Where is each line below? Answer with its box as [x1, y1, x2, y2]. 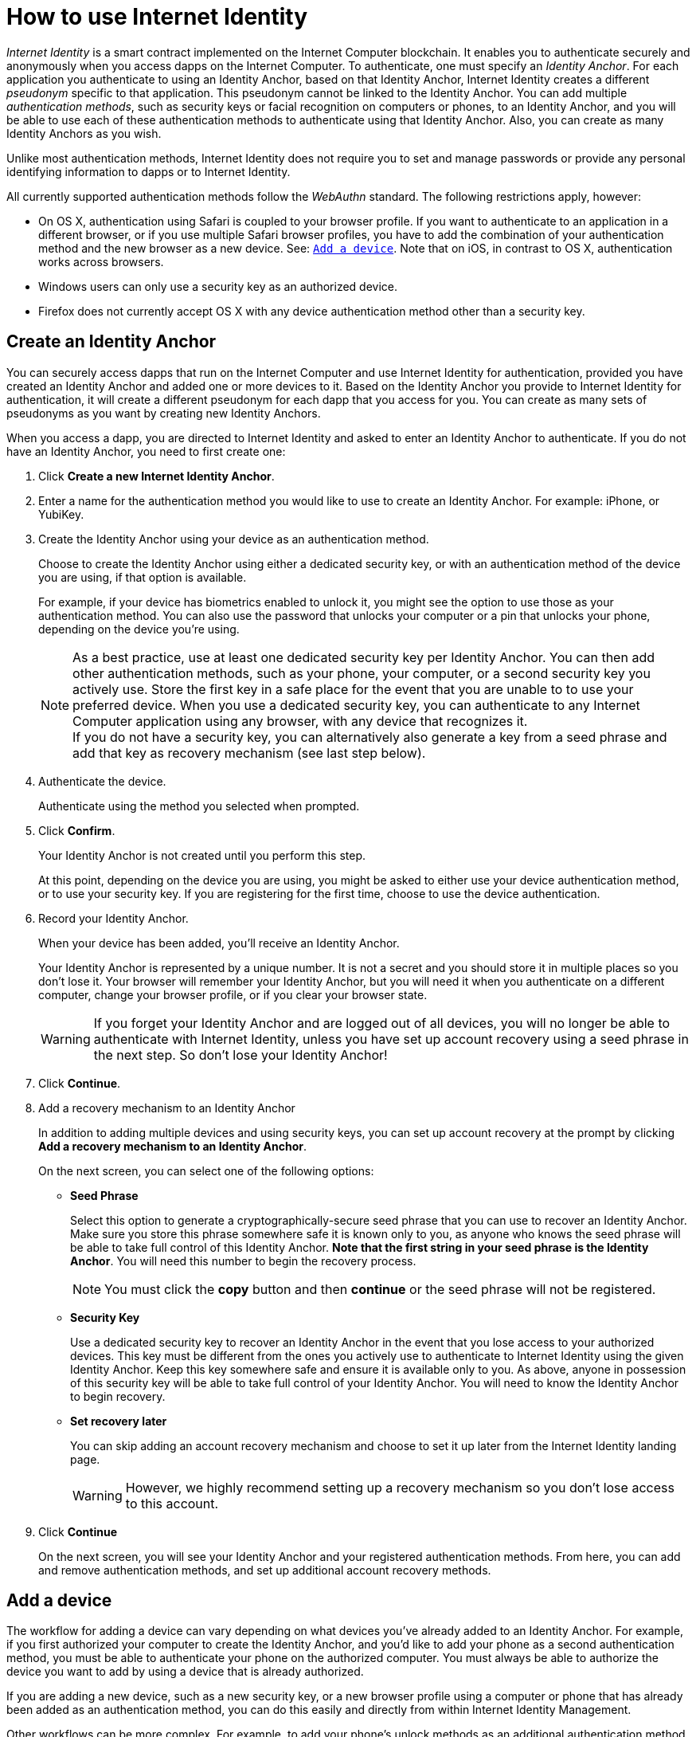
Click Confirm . [38, 823, 115, 837]
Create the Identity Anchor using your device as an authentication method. [38, 531, 429, 546]
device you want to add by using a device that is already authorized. [6, 1664, 364, 1679]
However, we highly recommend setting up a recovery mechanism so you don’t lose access [125, 1479, 674, 1496]
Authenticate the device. [38, 774, 166, 788]
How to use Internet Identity [6, 3, 308, 30]
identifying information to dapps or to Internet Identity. [6, 164, 291, 178]
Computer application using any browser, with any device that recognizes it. [72, 712, 528, 729]
